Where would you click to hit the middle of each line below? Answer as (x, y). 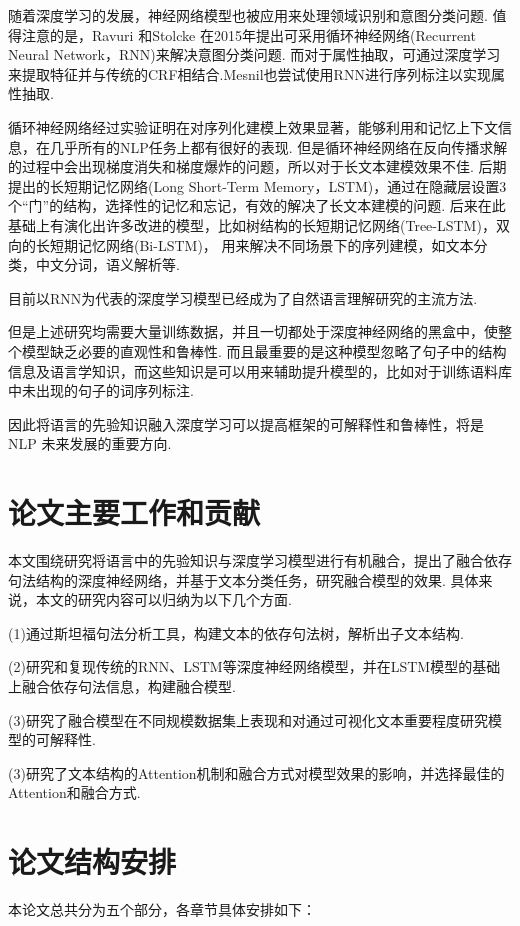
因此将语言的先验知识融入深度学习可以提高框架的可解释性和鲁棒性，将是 (246, 423)
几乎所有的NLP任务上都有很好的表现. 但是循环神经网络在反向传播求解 (278, 146)
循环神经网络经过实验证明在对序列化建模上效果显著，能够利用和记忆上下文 (253, 126)
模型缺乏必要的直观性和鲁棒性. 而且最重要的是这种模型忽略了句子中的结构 (264, 350)
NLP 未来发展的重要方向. (90, 443)
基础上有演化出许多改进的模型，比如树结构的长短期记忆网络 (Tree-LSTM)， (252, 224)
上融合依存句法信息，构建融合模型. (122, 685)
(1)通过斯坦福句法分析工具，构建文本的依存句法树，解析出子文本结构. (236, 632)
